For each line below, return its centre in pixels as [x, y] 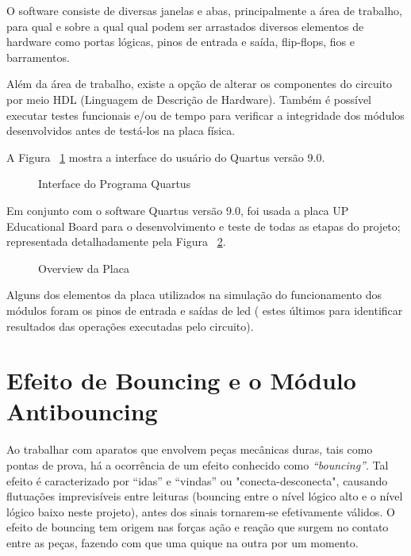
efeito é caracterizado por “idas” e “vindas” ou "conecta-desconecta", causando [197, 480]
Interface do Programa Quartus [115, 184]
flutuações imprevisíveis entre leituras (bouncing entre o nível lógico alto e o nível [205, 496]
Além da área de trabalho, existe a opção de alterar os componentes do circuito [200, 84]
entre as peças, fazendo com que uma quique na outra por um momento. [182, 542]
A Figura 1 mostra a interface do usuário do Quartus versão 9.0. [166, 157]
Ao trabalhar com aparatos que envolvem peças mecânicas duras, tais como [190, 449]
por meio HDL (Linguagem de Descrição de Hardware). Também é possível [189, 99]
